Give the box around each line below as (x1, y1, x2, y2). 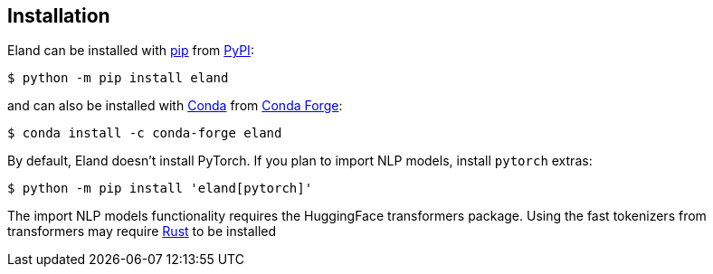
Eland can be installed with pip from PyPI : (7, 43, 254, 59)
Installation (7, 5, 110, 27)
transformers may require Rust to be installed (7, 223, 277, 240)
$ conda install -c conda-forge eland (7, 126, 282, 141)
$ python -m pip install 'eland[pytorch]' (7, 181, 313, 196)
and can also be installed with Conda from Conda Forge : (7, 98, 343, 114)
